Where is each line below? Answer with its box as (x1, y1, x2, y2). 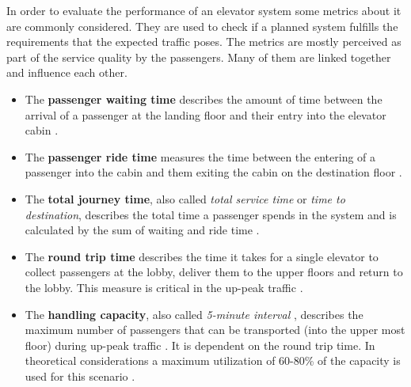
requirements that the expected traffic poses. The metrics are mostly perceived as (6, 33, 401, 50)
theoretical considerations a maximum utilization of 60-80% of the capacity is (25, 352, 401, 369)
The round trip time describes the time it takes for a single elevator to (25, 248, 379, 264)
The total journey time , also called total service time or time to (25, 190, 345, 207)
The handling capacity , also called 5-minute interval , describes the (25, 305, 363, 322)
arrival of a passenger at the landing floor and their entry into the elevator (25, 106, 386, 123)
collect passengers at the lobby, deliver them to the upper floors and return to (25, 264, 403, 280)
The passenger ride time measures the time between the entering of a (25, 148, 376, 165)
